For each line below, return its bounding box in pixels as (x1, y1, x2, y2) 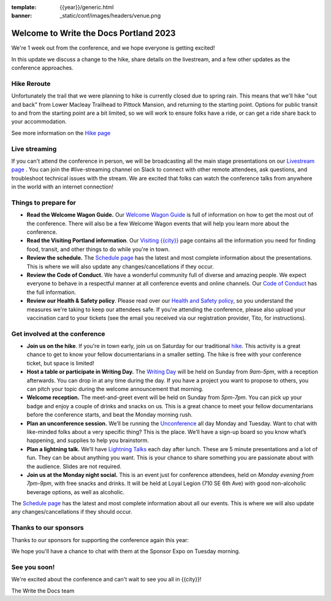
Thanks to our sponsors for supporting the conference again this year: (11, 536, 189, 543)
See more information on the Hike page (11, 129, 111, 136)
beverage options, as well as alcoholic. (26, 488, 125, 495)
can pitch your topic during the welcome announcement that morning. (26, 386, 204, 393)
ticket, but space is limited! (26, 359, 94, 366)
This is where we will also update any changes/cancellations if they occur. (26, 263, 214, 270)
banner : (11, 12, 32, 20)
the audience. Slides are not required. (26, 462, 122, 470)
